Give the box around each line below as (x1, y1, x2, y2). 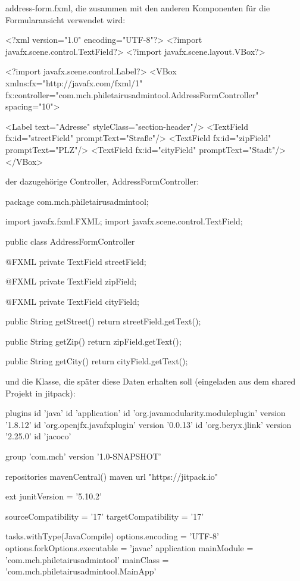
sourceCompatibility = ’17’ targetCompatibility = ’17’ (5, 510, 204, 522)
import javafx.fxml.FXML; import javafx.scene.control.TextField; (5, 215, 243, 227)
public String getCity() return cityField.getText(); (5, 355, 188, 367)
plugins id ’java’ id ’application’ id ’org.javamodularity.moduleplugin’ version (5, 407, 286, 419)
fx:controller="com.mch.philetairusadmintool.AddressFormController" (5, 88, 259, 101)
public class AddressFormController (5, 235, 135, 247)
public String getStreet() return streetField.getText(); (5, 315, 201, 327)
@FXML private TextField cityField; (5, 295, 139, 307)
